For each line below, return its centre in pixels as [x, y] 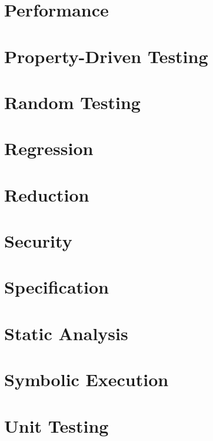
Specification [56, 287]
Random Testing [72, 102]
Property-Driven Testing [106, 56]
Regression [49, 148]
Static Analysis [66, 333]
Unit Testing [56, 425]
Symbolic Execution [86, 379]
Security [38, 241]
